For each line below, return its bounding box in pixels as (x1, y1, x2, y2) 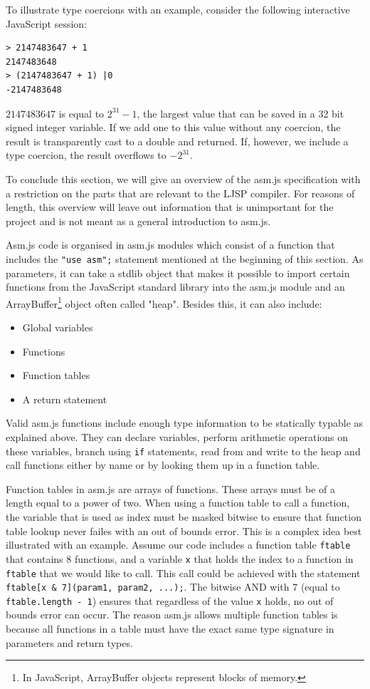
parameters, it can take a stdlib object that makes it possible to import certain (6, 265, 350, 280)
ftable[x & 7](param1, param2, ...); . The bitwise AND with (6, 579, 290, 594)
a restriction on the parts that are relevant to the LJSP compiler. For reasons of (6, 185, 355, 200)
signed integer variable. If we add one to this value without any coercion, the (6, 120, 341, 135)
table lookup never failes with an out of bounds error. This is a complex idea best (6, 523, 362, 538)
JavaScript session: (6, 16, 88, 31)
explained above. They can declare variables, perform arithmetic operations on (6, 429, 349, 444)
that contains (6, 551, 63, 566)
